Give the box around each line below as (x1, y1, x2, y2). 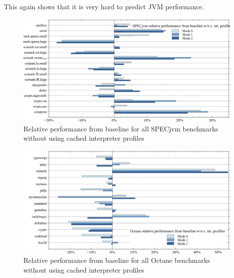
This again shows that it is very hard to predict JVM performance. (4, 1, 204, 11)
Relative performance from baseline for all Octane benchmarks (23, 255, 210, 265)
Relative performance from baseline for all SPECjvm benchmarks (23, 123, 218, 133)
